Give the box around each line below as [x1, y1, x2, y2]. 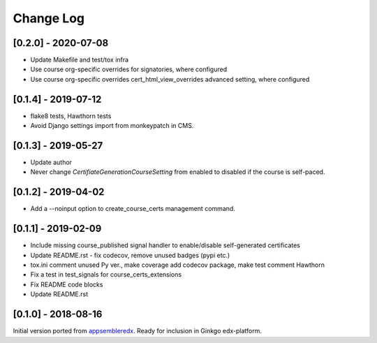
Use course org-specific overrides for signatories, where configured [30, 65, 227, 73]
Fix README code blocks [30, 280, 103, 289]
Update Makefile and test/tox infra [30, 56, 129, 64]
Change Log [13, 10, 85, 26]
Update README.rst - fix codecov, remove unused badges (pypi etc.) [30, 251, 230, 259]
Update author [30, 158, 73, 167]
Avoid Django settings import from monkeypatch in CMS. [30, 122, 194, 130]
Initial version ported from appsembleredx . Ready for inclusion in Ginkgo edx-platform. [13, 327, 262, 335]
